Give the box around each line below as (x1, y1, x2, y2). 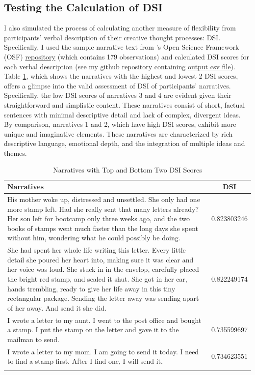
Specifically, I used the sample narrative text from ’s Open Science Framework (4, 42, 239, 52)
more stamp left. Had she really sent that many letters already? (7, 203, 199, 214)
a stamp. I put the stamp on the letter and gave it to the (7, 324, 179, 335)
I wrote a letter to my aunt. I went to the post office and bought (7, 315, 202, 325)
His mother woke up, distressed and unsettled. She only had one (7, 194, 200, 204)
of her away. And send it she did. (7, 302, 107, 313)
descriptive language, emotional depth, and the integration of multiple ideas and (4, 138, 245, 148)
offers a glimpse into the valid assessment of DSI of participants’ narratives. (4, 80, 231, 90)
